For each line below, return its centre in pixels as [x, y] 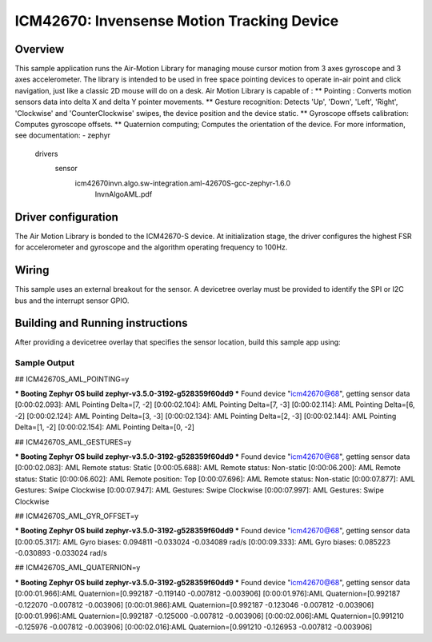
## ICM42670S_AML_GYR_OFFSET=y [77, 516]
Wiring [32, 271]
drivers [46, 154]
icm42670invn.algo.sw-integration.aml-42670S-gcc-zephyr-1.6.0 [183, 183]
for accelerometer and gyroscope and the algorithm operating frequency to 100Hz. [151, 247]
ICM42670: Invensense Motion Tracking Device [177, 21]
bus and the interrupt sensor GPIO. [72, 301]
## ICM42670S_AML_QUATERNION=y [78, 568]
